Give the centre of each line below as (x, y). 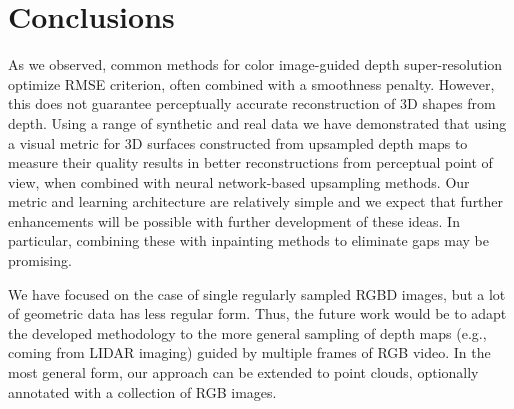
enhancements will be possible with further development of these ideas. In (234, 220)
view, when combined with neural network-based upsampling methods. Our (239, 181)
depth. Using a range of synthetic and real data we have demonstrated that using (257, 122)
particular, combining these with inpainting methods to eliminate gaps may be (248, 240)
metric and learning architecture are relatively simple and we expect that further (256, 201)
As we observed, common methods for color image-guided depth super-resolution (255, 64)
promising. (40, 260)
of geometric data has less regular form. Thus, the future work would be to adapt (257, 313)
